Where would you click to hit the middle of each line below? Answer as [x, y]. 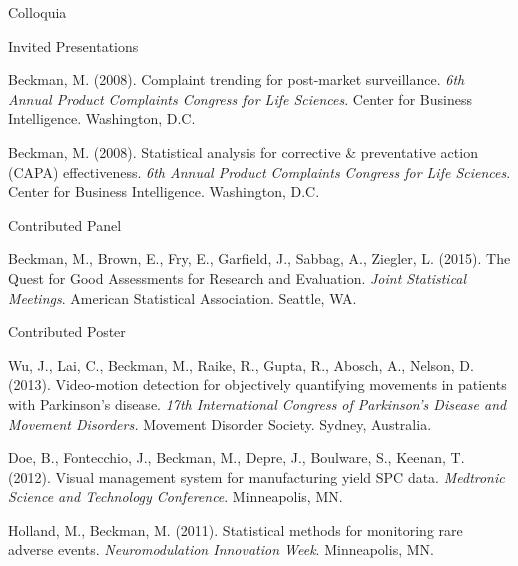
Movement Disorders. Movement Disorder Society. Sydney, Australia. [220, 423]
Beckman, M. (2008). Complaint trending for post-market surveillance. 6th [236, 79]
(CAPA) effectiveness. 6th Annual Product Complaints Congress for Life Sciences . [259, 171]
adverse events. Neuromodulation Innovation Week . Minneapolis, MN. [221, 549]
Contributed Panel [65, 224]
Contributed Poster [67, 331]
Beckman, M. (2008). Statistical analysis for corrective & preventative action [243, 151]
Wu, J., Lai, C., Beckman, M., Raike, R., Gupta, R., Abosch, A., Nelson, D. [241, 364]
